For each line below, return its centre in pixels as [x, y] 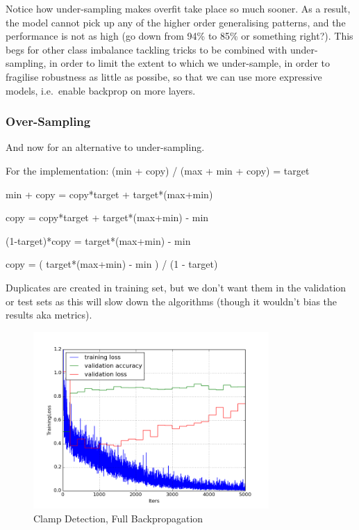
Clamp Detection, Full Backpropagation [118, 518]
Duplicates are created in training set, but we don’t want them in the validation [176, 287]
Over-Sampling [48, 121]
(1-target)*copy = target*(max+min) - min [98, 240]
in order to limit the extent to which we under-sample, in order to [190, 63]
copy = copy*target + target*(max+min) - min [107, 217]
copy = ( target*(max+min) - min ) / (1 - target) [112, 264]
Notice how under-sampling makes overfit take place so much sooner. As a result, [178, 8]
